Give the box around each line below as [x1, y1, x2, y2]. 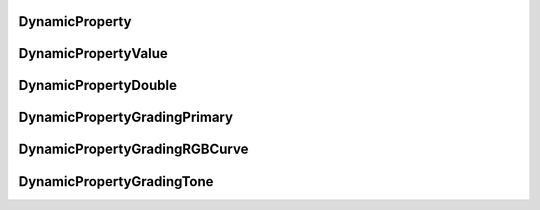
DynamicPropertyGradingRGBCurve [18, 141, 249, 158]
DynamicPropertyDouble [18, 77, 177, 94]
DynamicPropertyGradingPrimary [18, 109, 234, 126]
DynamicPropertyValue [18, 45, 169, 62]
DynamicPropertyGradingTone [18, 173, 214, 190]
